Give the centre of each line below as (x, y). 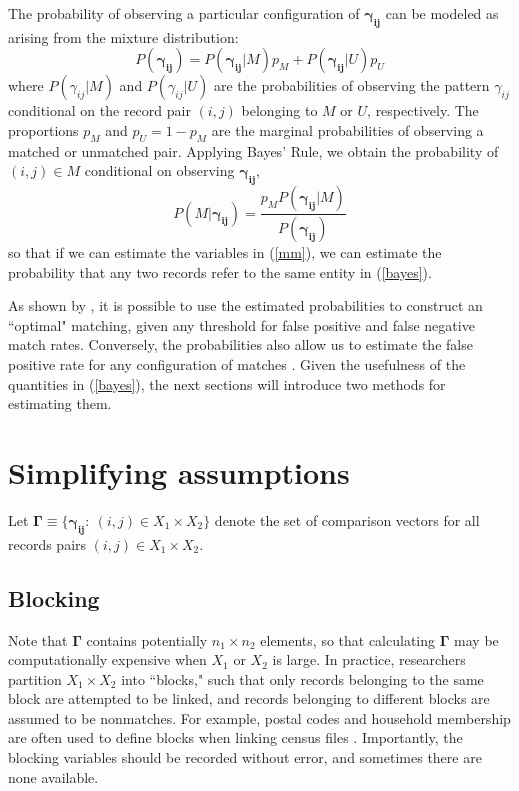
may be (476, 639)
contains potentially (147, 639)
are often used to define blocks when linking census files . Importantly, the (235, 737)
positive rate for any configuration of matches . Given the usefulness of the (237, 364)
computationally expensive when (107, 659)
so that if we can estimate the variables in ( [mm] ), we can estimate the (225, 252)
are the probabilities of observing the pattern (351, 85)
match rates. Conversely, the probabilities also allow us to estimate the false (240, 344)
